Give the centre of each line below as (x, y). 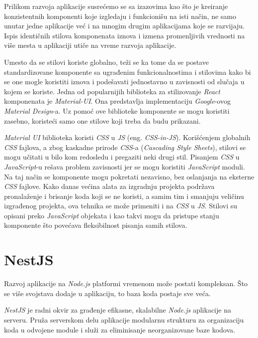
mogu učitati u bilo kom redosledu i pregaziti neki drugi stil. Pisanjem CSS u (122, 157)
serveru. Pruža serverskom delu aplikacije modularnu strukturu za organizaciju (124, 319)
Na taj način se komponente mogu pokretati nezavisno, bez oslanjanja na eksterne (129, 176)
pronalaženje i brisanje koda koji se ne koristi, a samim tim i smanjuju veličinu (124, 196)
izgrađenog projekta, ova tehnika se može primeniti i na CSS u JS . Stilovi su (121, 206)
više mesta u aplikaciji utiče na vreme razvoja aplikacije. (90, 45)
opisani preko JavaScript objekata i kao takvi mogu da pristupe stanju (112, 215)
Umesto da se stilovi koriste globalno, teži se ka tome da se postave (106, 62)
